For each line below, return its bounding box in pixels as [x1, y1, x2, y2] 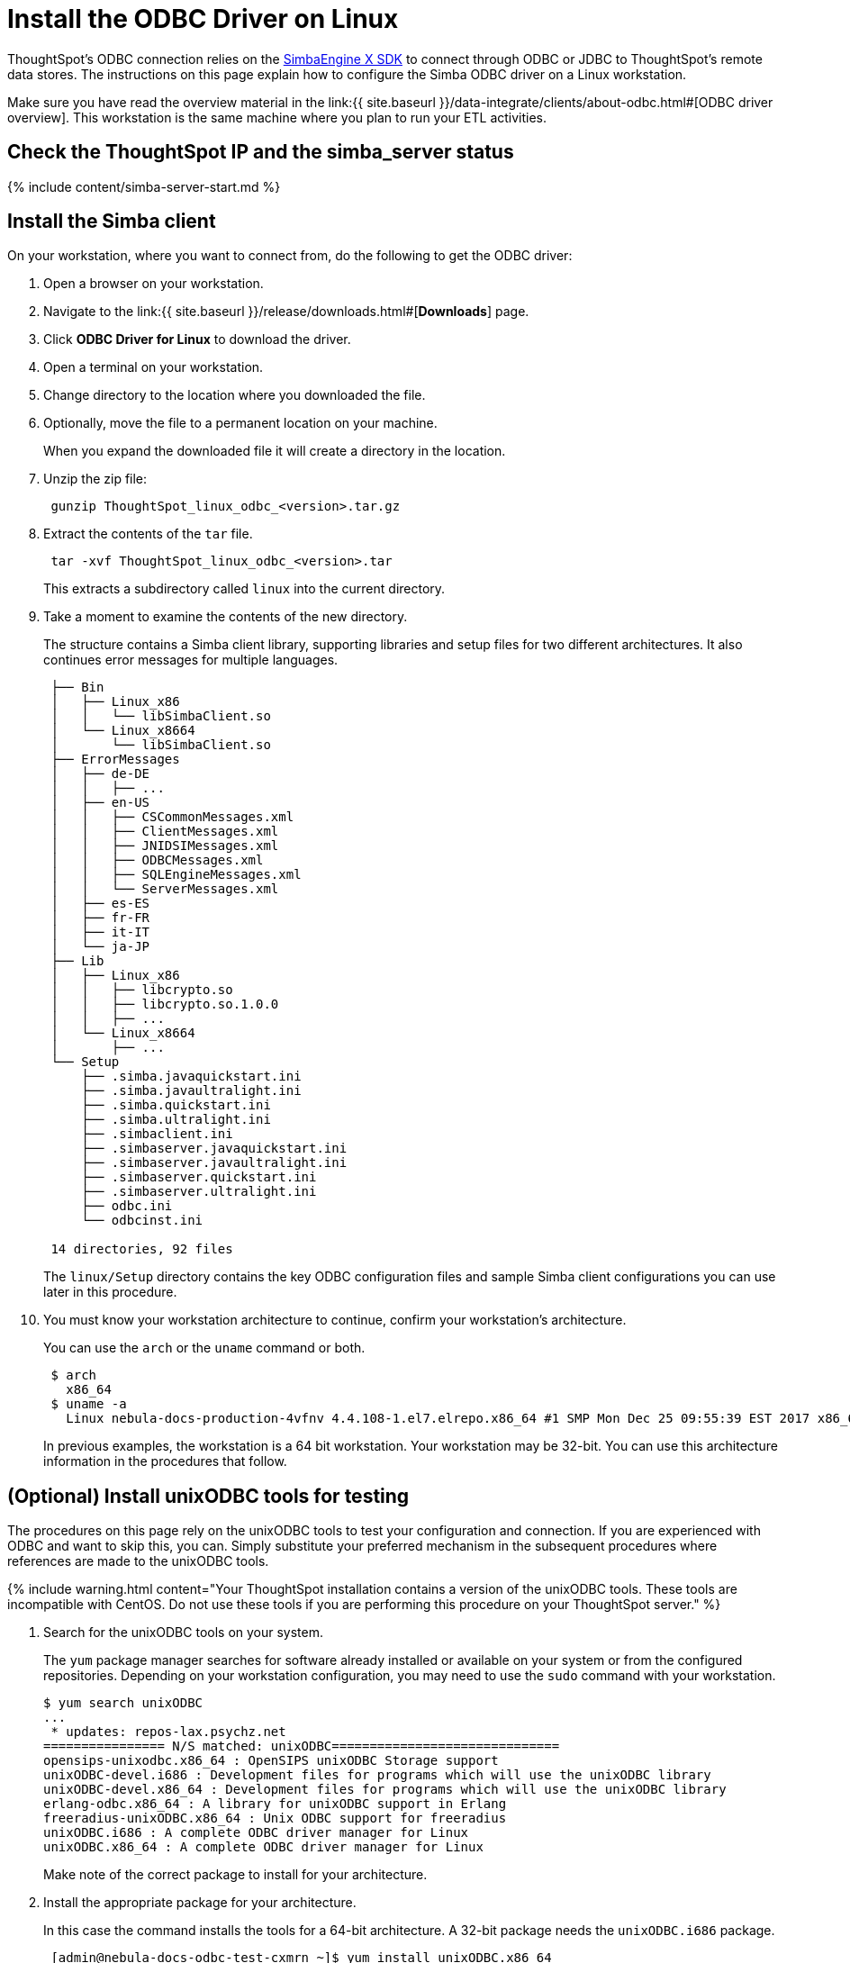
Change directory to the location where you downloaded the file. [43, 387, 426, 403]
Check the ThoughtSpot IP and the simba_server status [7, 140, 514, 164]
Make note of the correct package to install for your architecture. [43, 1867, 428, 1883]
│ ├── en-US [50, 795, 150, 810]
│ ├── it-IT [50, 925, 150, 940]
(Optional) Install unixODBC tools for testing [7, 1484, 410, 1507]
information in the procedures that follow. [43, 1453, 287, 1470]
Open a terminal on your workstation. [43, 359, 264, 375]
